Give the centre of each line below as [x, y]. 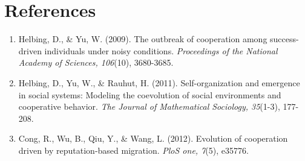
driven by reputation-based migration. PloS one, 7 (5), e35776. [133, 150]
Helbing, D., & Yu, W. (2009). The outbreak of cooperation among [143, 39]
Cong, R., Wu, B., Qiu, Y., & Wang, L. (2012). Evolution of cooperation [153, 138]
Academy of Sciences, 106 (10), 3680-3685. [96, 62]
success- [284, 39]
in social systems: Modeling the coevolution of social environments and [150, 94]
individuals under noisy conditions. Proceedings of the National [161, 50]
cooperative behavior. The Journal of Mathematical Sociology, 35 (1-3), [149, 106]
